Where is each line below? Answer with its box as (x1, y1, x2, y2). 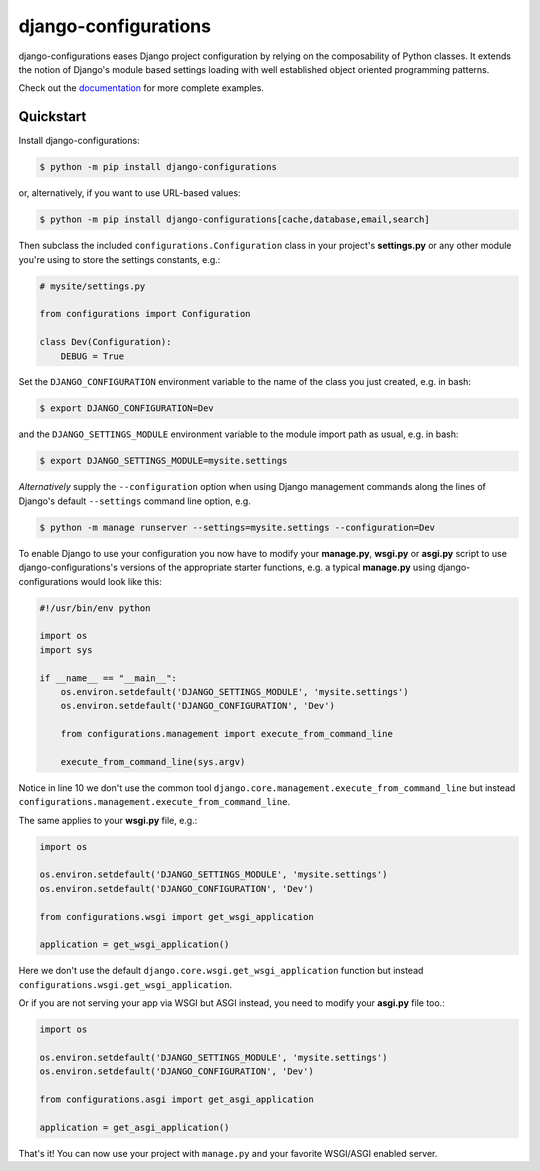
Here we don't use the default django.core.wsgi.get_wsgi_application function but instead (18, 965, 424, 977)
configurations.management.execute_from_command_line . (18, 796, 290, 808)
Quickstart (18, 108, 87, 125)
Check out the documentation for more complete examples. (18, 82, 265, 94)
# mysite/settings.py (39, 280, 146, 292)
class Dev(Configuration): (39, 336, 172, 348)
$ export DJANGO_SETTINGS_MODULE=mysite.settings (39, 455, 288, 467)
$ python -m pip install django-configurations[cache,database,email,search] (39, 214, 430, 225)
